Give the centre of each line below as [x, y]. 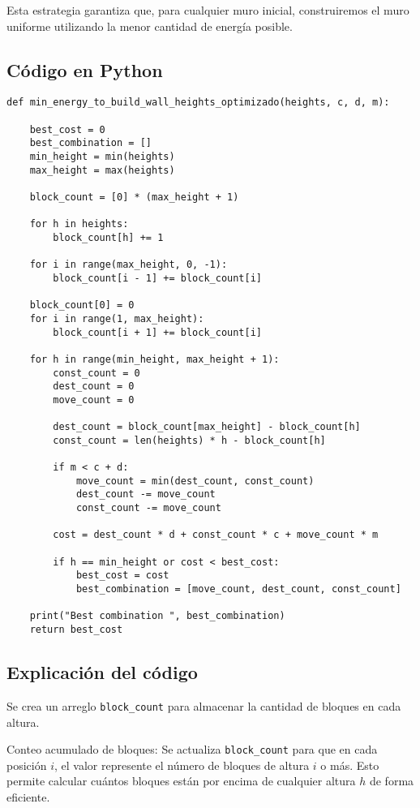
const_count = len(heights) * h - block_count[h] [189, 440]
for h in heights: [79, 224]
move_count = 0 [94, 400]
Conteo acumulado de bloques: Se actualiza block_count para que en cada [192, 749]
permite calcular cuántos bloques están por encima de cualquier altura [181, 781]
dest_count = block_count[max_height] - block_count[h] [207, 427]
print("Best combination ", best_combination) [157, 616]
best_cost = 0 [67, 129]
